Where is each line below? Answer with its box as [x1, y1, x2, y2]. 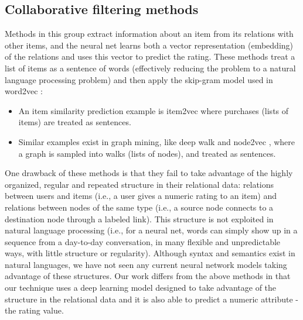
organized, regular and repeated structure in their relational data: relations [5, 178, 274, 190]
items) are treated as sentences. [18, 116, 131, 128]
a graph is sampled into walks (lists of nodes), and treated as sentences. [18, 147, 276, 159]
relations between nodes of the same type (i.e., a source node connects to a [5, 201, 274, 213]
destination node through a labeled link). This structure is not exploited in [5, 212, 274, 225]
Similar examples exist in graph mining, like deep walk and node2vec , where [18, 135, 295, 147]
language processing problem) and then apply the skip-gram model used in [5, 73, 273, 85]
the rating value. [5, 304, 64, 316]
